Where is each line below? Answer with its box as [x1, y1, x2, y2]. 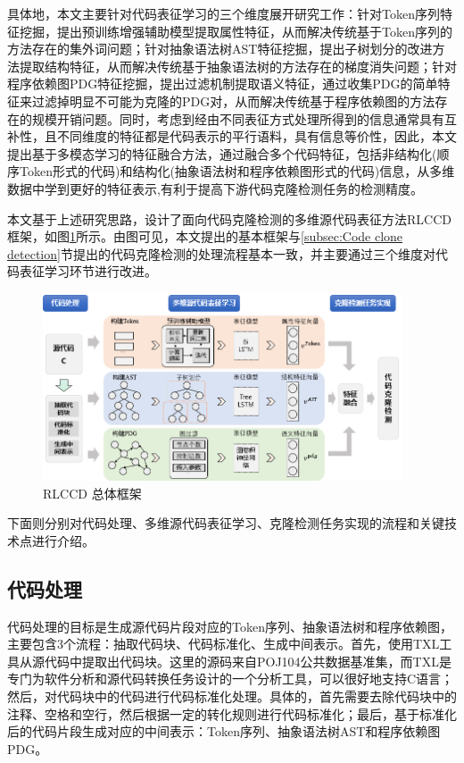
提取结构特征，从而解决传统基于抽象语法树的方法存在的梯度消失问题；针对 [19, 56, 457, 75]
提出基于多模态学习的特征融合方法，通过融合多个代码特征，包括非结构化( [7, 144, 437, 163]
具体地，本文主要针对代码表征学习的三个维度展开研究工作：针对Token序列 [7, 4, 440, 22]
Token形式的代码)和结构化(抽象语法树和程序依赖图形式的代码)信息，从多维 [19, 162, 455, 180]
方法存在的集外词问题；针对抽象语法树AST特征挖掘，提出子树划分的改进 [7, 39, 433, 58]
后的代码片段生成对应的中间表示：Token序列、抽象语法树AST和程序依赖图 [7, 722, 441, 741]
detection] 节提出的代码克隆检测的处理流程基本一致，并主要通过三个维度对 [7, 244, 435, 263]
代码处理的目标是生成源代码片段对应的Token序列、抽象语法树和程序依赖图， [7, 616, 452, 635]
